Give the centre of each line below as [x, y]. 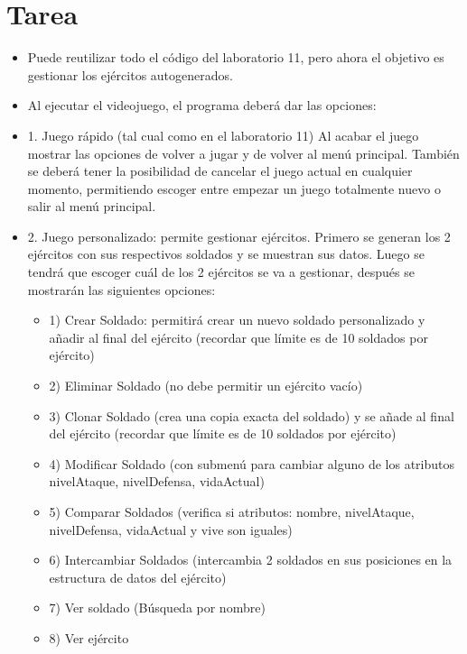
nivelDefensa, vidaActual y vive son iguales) [171, 529]
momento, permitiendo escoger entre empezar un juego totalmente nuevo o [234, 188]
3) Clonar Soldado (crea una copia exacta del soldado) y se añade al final [252, 415]
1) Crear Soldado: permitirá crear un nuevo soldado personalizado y [237, 320]
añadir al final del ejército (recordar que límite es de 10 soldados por [238, 337]
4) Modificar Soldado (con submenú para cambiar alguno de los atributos [252, 463]
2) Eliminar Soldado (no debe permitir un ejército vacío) [206, 386]
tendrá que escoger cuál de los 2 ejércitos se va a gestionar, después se [221, 272]
